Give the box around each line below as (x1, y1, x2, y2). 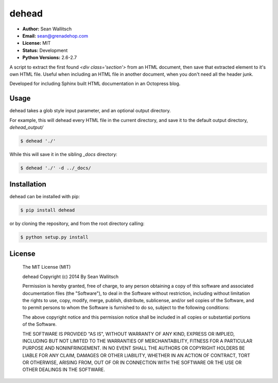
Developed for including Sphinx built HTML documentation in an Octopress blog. (9, 80, 181, 87)
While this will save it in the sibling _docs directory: (9, 151, 118, 157)
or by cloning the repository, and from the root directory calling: (9, 220, 145, 227)
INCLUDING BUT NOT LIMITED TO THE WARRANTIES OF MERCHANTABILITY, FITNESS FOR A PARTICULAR (22, 338, 252, 344)
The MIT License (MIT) (22, 264, 71, 270)
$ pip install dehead (20, 207, 75, 213)
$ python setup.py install (20, 234, 89, 240)
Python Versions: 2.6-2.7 (22, 55, 77, 61)
